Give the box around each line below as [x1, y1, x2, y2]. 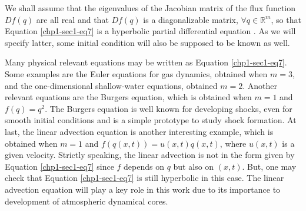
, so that [271, 13, 301, 25]
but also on [173, 160, 214, 172]
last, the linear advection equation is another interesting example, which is [5, 125, 274, 137]
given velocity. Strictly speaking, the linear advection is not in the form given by [5, 149, 295, 161]
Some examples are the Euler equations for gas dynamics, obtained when [5, 67, 268, 80]
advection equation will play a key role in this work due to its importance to [5, 183, 281, 195]
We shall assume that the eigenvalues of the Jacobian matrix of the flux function [5, 2, 296, 14]
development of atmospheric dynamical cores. [5, 194, 168, 207]
